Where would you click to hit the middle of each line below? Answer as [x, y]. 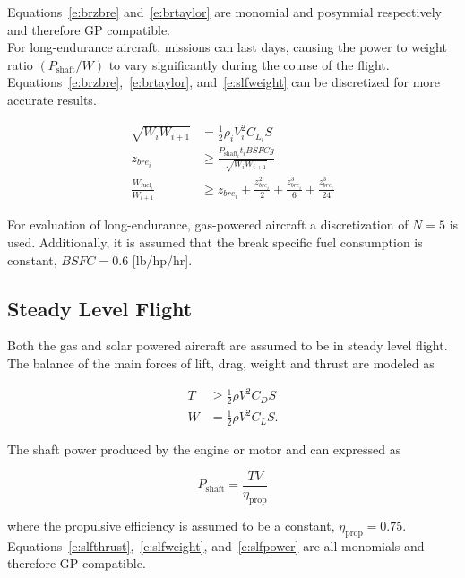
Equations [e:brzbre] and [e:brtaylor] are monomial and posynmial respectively [224, 12]
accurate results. [52, 99]
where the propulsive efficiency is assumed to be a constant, [171, 525]
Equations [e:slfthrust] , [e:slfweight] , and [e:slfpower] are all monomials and [216, 545]
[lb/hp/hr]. [162, 259]
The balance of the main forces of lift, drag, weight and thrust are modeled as [221, 363]
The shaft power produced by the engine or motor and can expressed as [204, 449]
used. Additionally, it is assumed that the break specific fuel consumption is [215, 242]
